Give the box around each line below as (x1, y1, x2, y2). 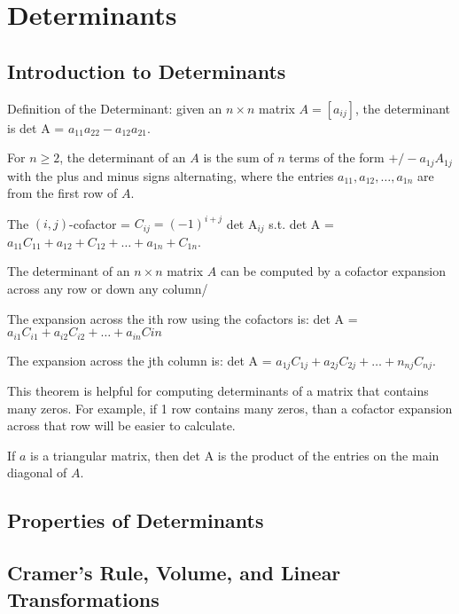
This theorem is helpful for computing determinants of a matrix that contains (7, 382, 429, 400)
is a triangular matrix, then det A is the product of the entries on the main (30, 445, 440, 464)
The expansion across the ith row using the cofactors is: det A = (7, 309, 358, 327)
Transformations (7, 585, 159, 612)
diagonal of (7, 463, 67, 482)
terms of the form (289, 148, 385, 167)
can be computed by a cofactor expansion (220, 262, 446, 280)
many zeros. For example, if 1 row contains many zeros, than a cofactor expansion (7, 398, 453, 417)
